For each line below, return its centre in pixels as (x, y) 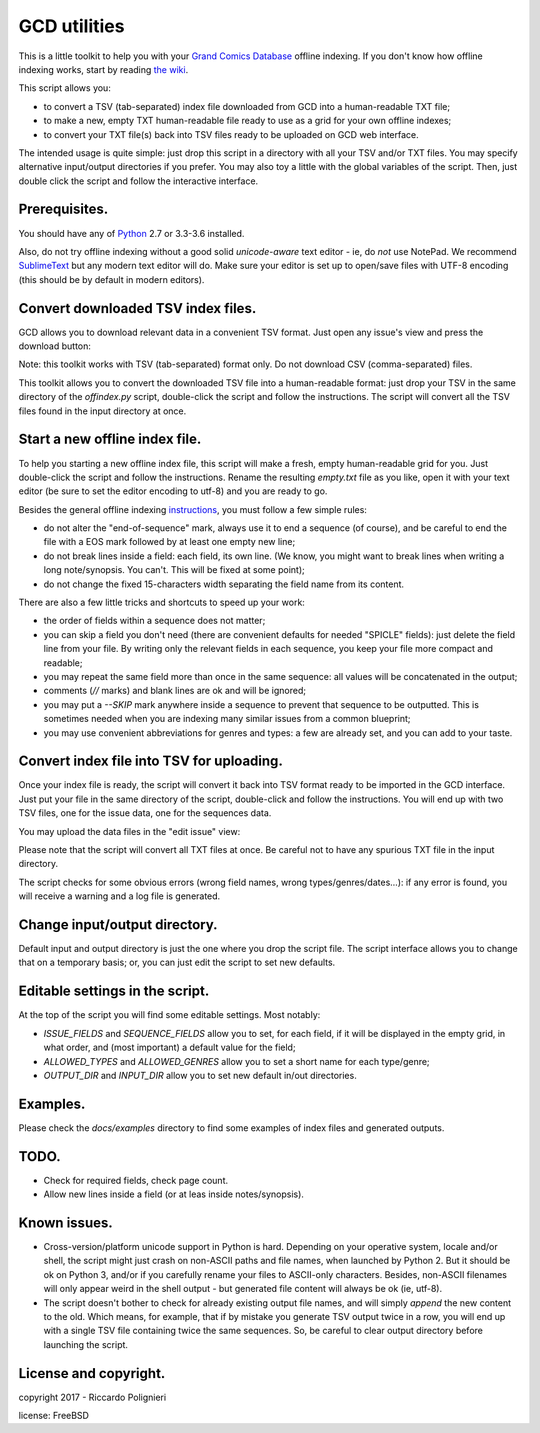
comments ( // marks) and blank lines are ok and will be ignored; (175, 691)
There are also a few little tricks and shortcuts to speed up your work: (161, 602)
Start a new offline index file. (110, 439)
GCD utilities (71, 26)
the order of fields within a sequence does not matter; (154, 621)
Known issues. (66, 1222)
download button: (55, 346)
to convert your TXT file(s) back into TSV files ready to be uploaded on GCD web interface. (231, 134)
